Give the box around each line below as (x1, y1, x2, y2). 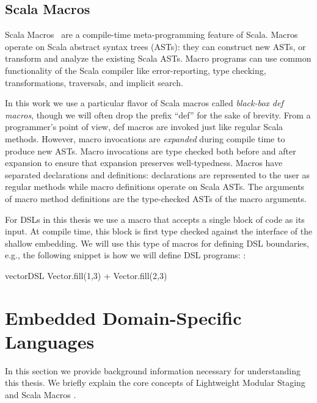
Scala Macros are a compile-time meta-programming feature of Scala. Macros (5, 28, 298, 41)
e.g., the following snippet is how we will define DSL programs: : (5, 249, 246, 261)
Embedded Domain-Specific (5, 305, 242, 330)
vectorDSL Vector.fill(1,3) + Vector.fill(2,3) (5, 269, 167, 281)
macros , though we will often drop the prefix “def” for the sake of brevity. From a (5, 108, 311, 121)
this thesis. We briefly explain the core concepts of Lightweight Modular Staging (5, 376, 305, 389)
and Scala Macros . (5, 388, 76, 401)
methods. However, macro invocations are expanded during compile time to (5, 132, 285, 145)
